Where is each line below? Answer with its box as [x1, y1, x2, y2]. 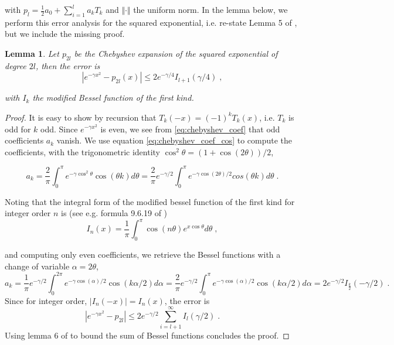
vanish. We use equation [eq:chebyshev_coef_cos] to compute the [56, 134, 293, 146]
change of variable [5, 259, 70, 272]
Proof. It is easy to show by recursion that [5, 111, 157, 123]
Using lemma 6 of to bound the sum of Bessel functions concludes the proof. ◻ [5, 329, 290, 341]
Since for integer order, [5, 294, 87, 306]
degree [5, 59, 26, 71]
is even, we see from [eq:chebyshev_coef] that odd [100, 122, 280, 135]
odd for [5, 122, 31, 135]
